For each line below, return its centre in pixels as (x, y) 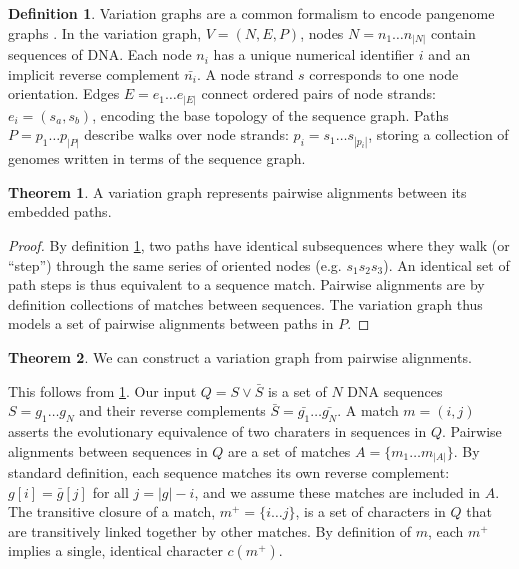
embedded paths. (60, 211)
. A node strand (245, 73)
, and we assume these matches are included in (337, 491)
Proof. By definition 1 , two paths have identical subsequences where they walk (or (259, 245)
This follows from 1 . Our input (102, 390)
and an (449, 54)
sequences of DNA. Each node (100, 54)
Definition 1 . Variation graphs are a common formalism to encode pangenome (251, 13)
